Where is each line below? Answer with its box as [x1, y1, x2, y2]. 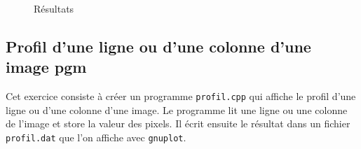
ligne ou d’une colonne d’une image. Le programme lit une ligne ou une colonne [6, 102, 348, 117]
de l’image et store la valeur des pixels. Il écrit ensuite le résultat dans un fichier [6, 116, 350, 131]
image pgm [6, 56, 87, 78]
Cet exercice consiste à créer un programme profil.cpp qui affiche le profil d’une [6, 89, 356, 104]
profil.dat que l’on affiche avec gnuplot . [6, 130, 186, 145]
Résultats [34, 1, 74, 15]
